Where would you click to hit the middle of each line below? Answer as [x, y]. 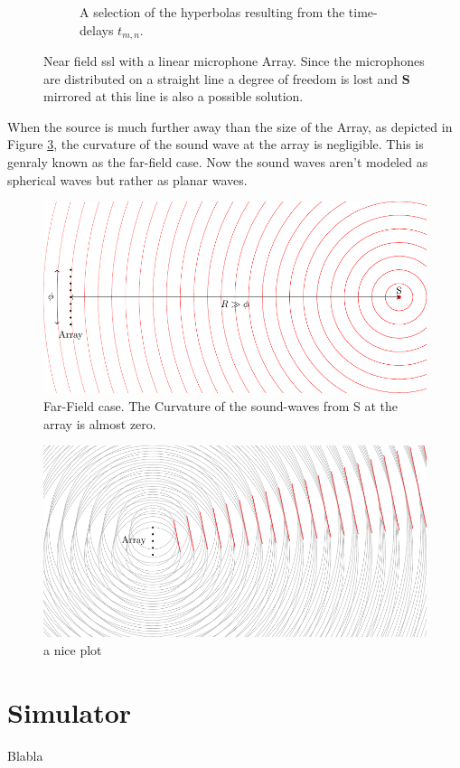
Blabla [25, 755]
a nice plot [73, 650]
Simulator [70, 712]
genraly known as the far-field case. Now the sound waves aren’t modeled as [218, 162]
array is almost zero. [100, 423]
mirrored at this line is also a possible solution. [174, 96]
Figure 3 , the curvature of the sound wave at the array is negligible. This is [216, 144]
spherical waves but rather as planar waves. [127, 179]
